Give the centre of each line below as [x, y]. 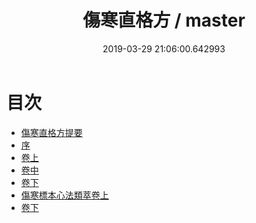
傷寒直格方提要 [51, 132]
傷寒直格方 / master [164, 20]
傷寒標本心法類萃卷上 [64, 195]
